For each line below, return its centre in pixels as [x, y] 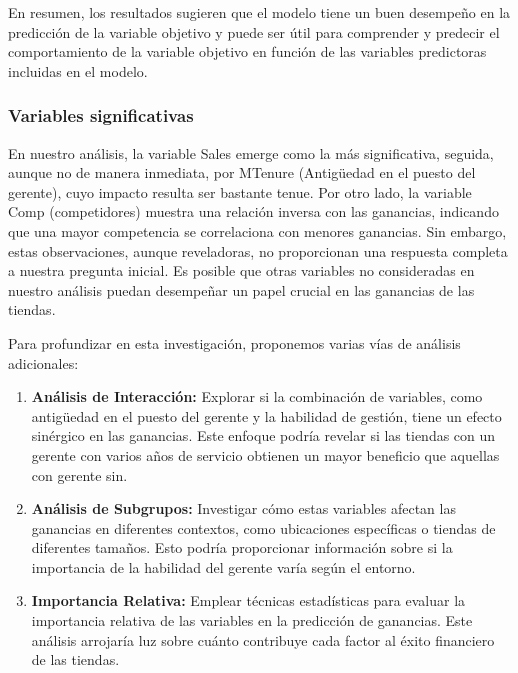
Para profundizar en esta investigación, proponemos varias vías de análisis [234, 342]
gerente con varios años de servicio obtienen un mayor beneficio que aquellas [265, 454]
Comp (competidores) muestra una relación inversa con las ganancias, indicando [253, 211]
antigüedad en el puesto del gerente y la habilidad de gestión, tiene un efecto [266, 415]
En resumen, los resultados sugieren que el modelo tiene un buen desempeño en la [259, 12]
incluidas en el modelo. [78, 70]
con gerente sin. [79, 474]
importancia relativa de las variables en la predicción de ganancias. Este [252, 620]
